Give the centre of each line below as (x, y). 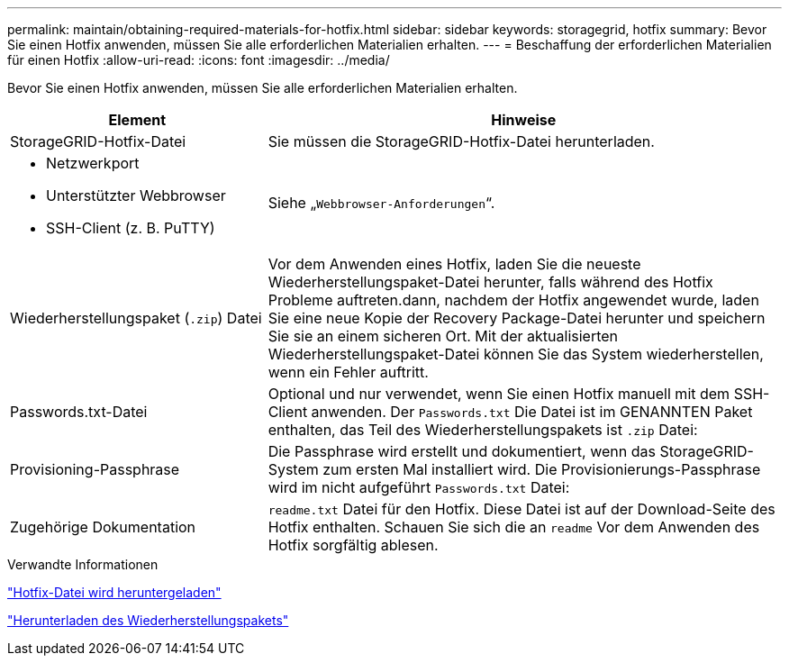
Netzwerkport (93, 163)
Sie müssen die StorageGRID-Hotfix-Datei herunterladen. (461, 141)
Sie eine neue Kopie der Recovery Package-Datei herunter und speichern (517, 318)
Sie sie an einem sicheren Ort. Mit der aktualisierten (443, 336)
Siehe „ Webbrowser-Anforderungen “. (381, 203)
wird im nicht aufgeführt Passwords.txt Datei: (419, 487)
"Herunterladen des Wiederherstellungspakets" (148, 620)
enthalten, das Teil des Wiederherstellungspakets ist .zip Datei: (483, 430)
